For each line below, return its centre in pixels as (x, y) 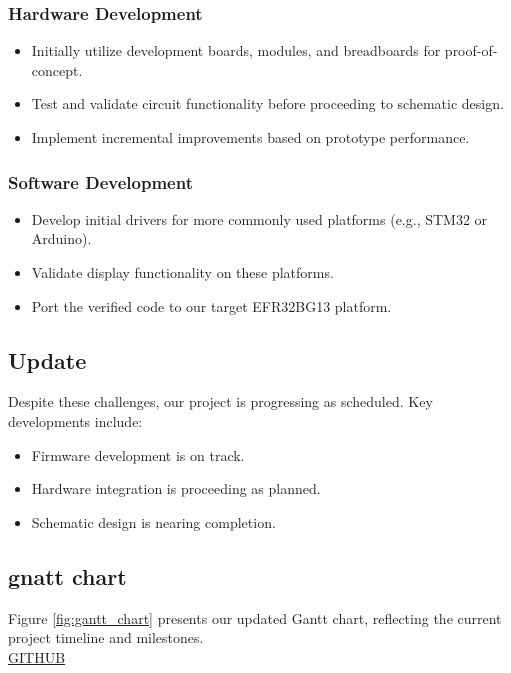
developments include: (75, 420)
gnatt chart (67, 575)
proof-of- (471, 50)
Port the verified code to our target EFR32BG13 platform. (211, 305)
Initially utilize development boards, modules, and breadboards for (236, 50)
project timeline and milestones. (106, 637)
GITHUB (37, 656)
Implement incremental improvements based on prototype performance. (250, 137)
